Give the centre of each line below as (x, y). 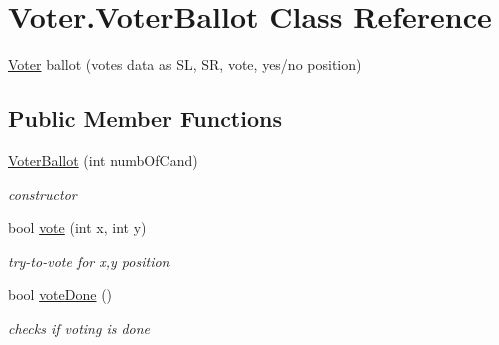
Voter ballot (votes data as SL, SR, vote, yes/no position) (185, 64)
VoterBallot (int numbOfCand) (103, 159)
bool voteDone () (60, 294)
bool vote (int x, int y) (77, 227)
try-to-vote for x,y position (89, 260)
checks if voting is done (79, 327)
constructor (42, 193)
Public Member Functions (145, 118)
